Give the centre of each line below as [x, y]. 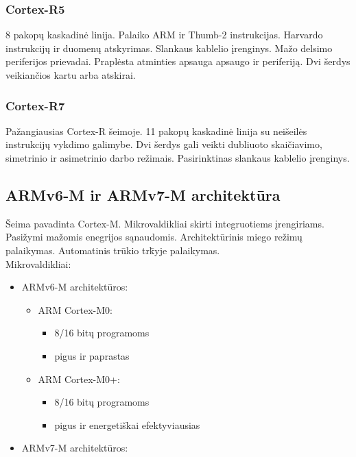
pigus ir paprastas [92, 355]
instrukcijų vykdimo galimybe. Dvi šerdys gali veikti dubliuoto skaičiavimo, [164, 144]
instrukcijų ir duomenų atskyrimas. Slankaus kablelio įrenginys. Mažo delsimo [169, 48]
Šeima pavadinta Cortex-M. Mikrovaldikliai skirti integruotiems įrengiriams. [165, 223]
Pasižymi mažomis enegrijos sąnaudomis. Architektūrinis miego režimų [154, 237]
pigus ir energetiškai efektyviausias [127, 424]
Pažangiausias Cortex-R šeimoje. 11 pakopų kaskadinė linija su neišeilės [156, 131]
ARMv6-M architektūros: [75, 287]
